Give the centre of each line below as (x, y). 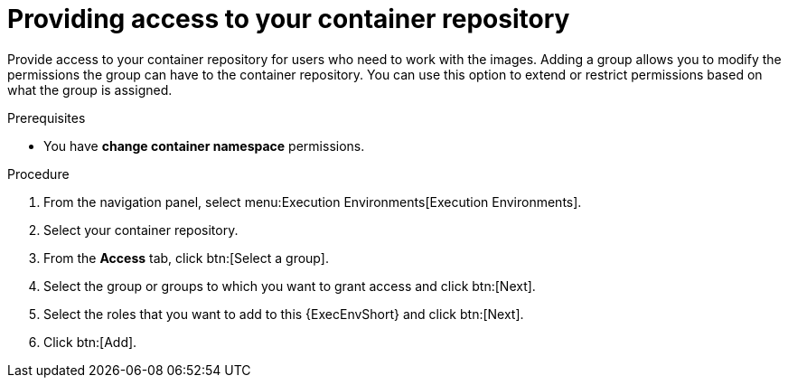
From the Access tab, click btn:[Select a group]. (186, 258)
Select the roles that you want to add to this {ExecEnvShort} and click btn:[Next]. (284, 314)
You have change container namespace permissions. (204, 146)
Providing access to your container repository (289, 19)
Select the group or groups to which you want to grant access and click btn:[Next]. (290, 286)
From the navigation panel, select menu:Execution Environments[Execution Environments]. (313, 202)
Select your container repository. (141, 230)
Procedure (38, 174)
